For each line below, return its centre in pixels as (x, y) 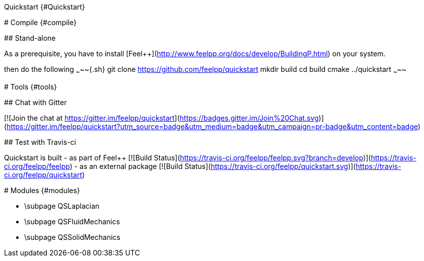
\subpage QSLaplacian (62, 206)
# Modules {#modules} (42, 190)
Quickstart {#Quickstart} (45, 7)
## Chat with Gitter (36, 102)
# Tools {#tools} (31, 86)
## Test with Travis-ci (40, 142)
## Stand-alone (30, 38)
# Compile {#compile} (40, 22)
